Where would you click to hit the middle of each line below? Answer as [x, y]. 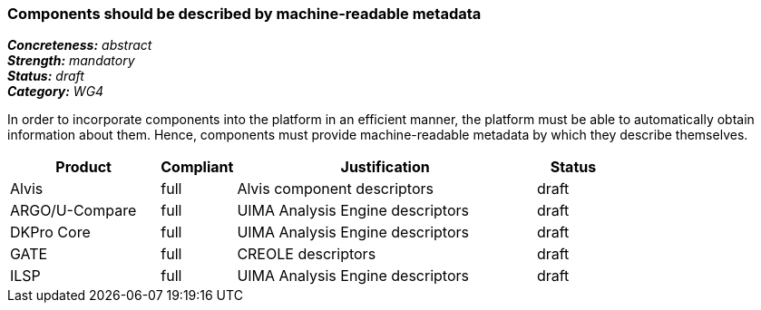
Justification [385, 167]
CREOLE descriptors [307, 254]
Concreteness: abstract [80, 45]
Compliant [197, 167]
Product [83, 167]
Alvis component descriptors [335, 189]
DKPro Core [50, 232]
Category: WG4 [56, 92]
